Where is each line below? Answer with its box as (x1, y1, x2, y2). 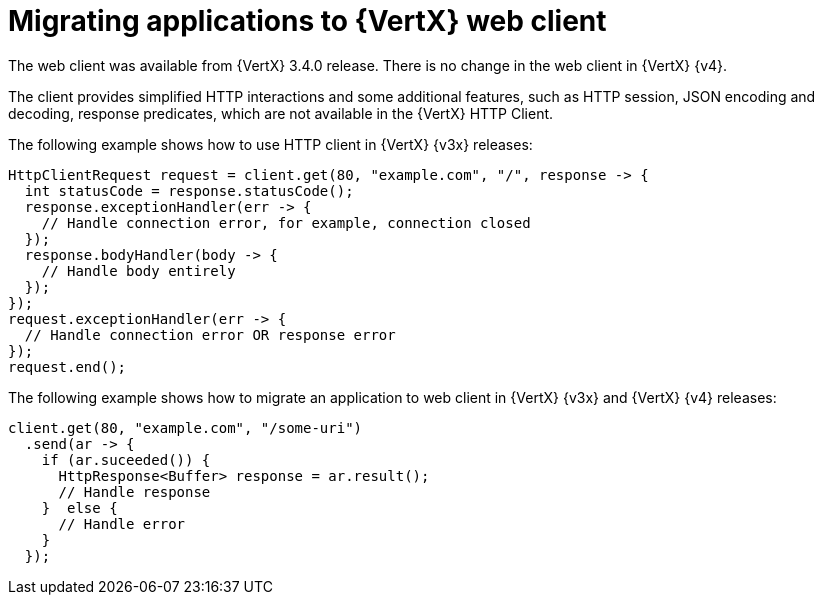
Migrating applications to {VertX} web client (8, 4, 607, 38)
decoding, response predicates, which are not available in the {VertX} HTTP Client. (8, 104, 554, 122)
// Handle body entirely (41, 262, 236, 279)
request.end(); (8, 358, 127, 375)
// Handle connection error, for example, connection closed (41, 214, 531, 231)
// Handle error (58, 515, 186, 532)
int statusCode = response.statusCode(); (24, 182, 354, 199)
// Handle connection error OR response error (24, 326, 396, 343)
